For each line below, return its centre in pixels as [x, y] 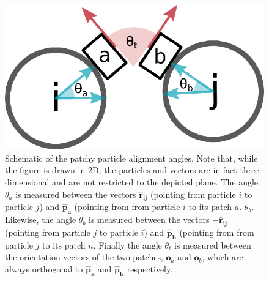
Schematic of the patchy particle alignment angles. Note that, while [131, 158]
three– [252, 170]
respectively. [150, 269]
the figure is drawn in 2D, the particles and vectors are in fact [121, 170]
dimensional [27, 182]
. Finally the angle [127, 245]
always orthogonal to [44, 269]
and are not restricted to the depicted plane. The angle [155, 182]
